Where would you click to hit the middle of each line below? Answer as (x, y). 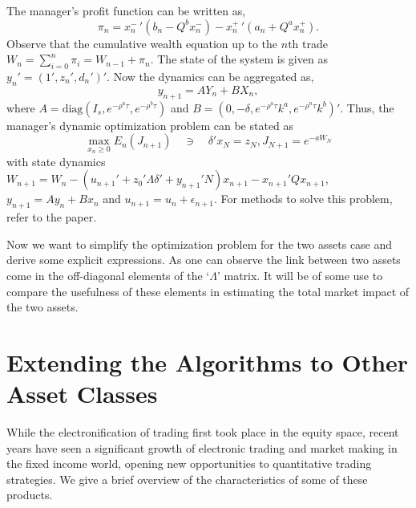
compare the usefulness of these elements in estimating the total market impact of (208, 291)
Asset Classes (82, 394)
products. (30, 495)
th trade (308, 43)
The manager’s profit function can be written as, (126, 10)
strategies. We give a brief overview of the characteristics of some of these (187, 479)
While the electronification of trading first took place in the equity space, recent (203, 432)
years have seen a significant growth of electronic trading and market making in (202, 447)
